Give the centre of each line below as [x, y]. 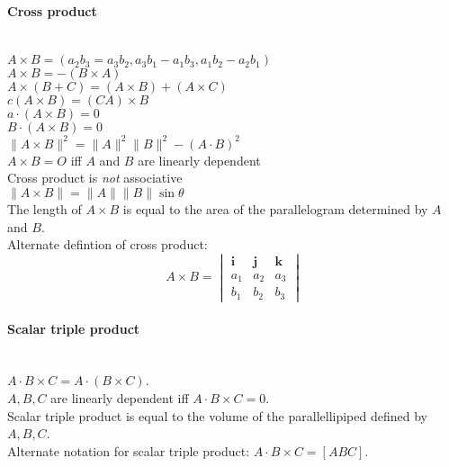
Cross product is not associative [95, 178]
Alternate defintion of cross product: [108, 244]
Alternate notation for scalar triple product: [129, 450]
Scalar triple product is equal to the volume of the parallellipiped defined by [217, 415]
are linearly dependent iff [120, 398]
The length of [45, 209]
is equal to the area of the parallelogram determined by [275, 209]
